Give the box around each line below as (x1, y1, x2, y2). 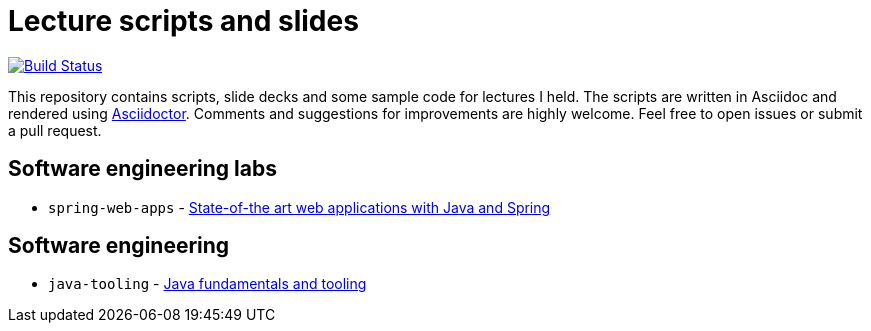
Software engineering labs (8, 156, 277, 182)
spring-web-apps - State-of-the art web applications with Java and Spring (48, 198, 551, 216)
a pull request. (8, 121, 102, 139)
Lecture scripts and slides (8, 4, 359, 38)
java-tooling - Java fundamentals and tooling (48, 275, 367, 293)
